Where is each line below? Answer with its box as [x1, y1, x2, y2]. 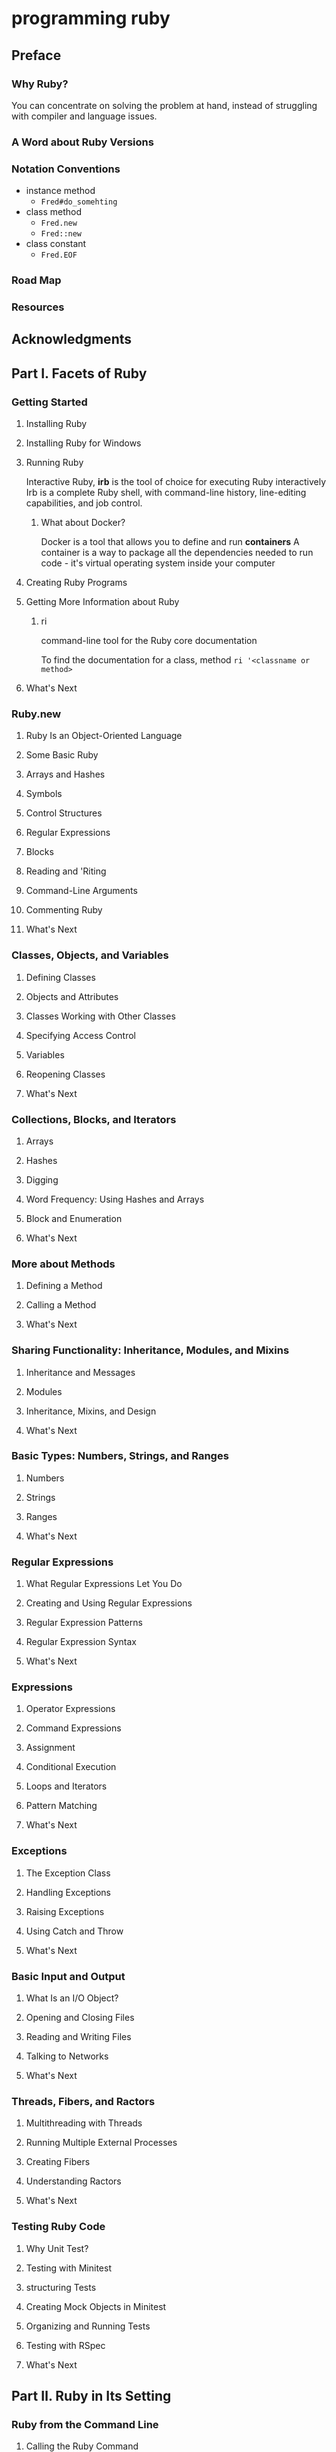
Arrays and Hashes [25, 768, 106, 781]
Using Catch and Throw [25, 1925, 124, 1937]
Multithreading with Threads [25, 2117, 143, 2129]
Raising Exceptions [25, 1905, 105, 1917]
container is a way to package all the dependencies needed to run [40, 547, 314, 559]
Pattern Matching [25, 1800, 98, 1812]
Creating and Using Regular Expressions [25, 1597, 193, 1609]
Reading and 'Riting [25, 865, 107, 877]
